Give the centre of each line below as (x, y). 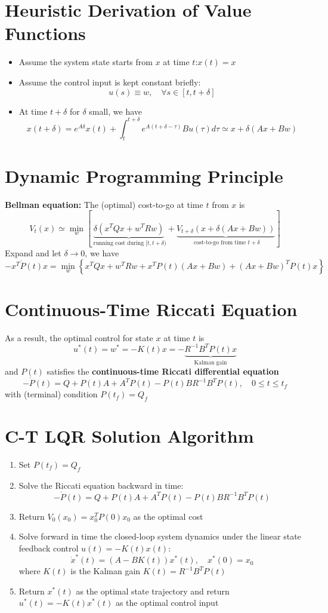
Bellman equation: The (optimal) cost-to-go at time (104, 204)
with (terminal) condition (51, 394)
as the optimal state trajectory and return (153, 591)
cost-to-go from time (220, 242)
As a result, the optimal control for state (79, 337)
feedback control (49, 548)
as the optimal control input (167, 603)
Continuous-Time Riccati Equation (151, 309)
